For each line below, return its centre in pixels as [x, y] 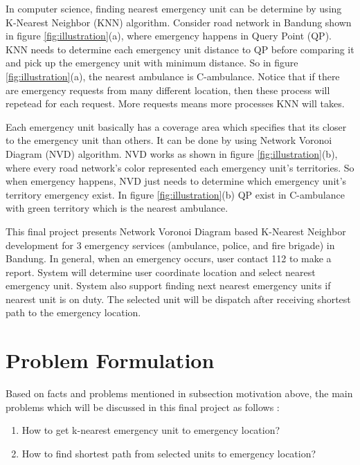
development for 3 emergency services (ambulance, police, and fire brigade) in [170, 245]
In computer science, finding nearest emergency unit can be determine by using [174, 8]
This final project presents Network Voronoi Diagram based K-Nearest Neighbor [176, 231]
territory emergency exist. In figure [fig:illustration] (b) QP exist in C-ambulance [175, 194]
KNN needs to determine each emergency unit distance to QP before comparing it [180, 49]
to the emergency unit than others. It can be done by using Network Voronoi [169, 140]
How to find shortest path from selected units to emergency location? [169, 453]
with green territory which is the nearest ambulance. [117, 208]
